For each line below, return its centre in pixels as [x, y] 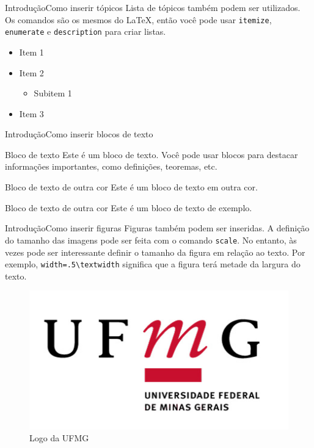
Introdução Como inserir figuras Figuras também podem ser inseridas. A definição [157, 228]
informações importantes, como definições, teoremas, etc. [111, 166]
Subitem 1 [53, 93]
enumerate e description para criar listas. [86, 31]
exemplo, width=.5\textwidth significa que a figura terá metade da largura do [153, 264]
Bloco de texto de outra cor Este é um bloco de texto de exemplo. [129, 207]
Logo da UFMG [59, 438]
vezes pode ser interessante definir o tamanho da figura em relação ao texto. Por [155, 252]
